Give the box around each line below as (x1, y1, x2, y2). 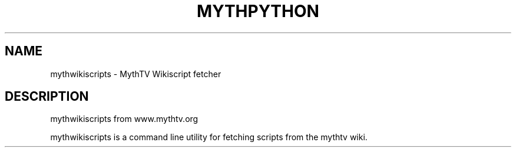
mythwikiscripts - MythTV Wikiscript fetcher (50, 68, 221, 79)
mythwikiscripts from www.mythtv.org (50, 114, 199, 124)
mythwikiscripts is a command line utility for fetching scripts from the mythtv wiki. (50, 132, 368, 143)
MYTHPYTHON (197, 1, 319, 21)
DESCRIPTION (5, 89, 89, 104)
